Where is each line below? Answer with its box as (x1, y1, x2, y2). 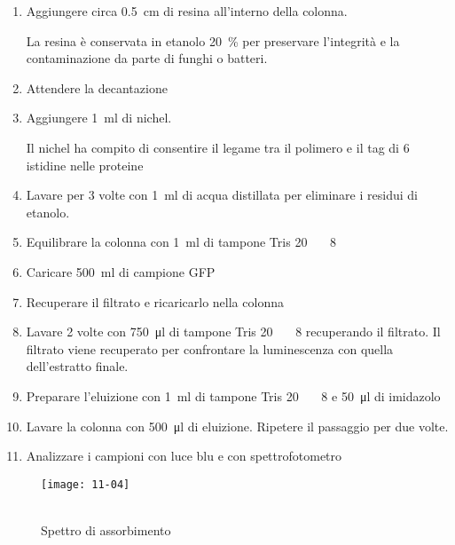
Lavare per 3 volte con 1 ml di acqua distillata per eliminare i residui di (26, 186, 418, 204)
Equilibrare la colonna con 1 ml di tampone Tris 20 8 (26, 233, 337, 251)
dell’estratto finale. (26, 357, 129, 375)
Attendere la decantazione (26, 78, 168, 97)
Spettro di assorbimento (41, 520, 171, 539)
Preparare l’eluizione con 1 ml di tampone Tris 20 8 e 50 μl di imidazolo (26, 386, 441, 405)
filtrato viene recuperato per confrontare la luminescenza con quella (26, 339, 394, 358)
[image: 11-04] (41, 478, 130, 491)
